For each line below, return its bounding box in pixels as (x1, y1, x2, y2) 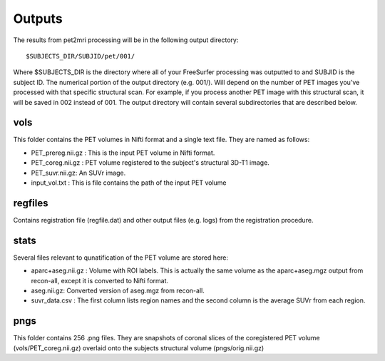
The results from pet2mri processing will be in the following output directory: (13, 36, 239, 44)
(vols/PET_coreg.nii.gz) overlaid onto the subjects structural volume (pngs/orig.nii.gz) (13, 343, 265, 352)
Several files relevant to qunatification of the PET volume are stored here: (13, 253, 228, 262)
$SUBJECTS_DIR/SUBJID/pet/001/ (26, 52, 135, 60)
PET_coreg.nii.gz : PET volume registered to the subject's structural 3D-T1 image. (31, 158, 270, 167)
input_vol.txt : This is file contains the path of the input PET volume (31, 178, 227, 187)
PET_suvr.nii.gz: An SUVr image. (31, 168, 126, 177)
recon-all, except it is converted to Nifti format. (31, 276, 169, 285)
